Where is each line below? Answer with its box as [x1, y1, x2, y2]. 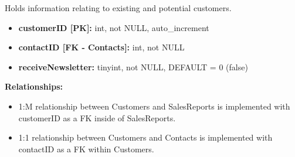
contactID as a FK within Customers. [18, 142, 154, 155]
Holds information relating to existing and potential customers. [5, 2, 232, 13]
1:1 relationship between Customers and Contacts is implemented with [18, 131, 273, 144]
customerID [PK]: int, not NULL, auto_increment [18, 21, 209, 33]
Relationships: [5, 80, 63, 93]
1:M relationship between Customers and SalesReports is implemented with [18, 100, 290, 112]
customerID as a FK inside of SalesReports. [18, 111, 176, 124]
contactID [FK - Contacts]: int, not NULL [18, 41, 185, 53]
